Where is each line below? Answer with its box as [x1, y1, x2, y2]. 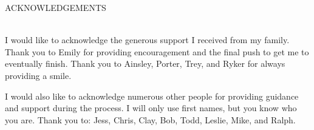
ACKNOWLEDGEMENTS [5, 1, 106, 13]
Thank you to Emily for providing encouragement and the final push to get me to [5, 45, 309, 58]
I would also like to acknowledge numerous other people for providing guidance [5, 89, 299, 102]
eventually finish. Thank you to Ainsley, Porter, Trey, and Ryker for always [5, 57, 285, 70]
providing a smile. [5, 69, 72, 81]
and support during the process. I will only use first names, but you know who [5, 101, 297, 114]
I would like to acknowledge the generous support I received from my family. [5, 33, 290, 46]
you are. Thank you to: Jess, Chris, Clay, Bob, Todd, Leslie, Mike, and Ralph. [5, 113, 296, 126]
